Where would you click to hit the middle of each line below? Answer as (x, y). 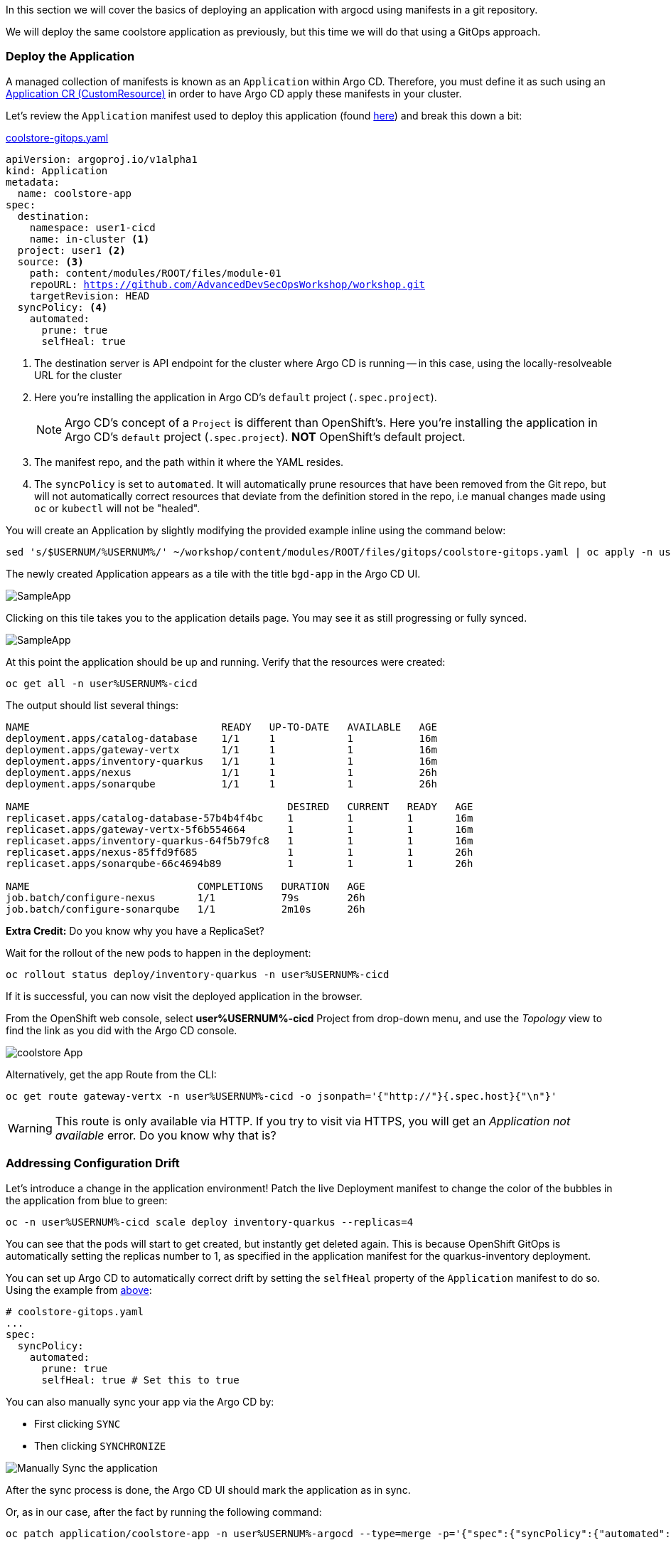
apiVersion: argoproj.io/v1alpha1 (102, 159)
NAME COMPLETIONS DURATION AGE (186, 886)
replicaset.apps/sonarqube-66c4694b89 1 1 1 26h (240, 863)
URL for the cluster (78, 375)
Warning (30, 1128)
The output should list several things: (92, 705)
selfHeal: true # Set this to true (140, 1380)
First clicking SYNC (77, 1423)
